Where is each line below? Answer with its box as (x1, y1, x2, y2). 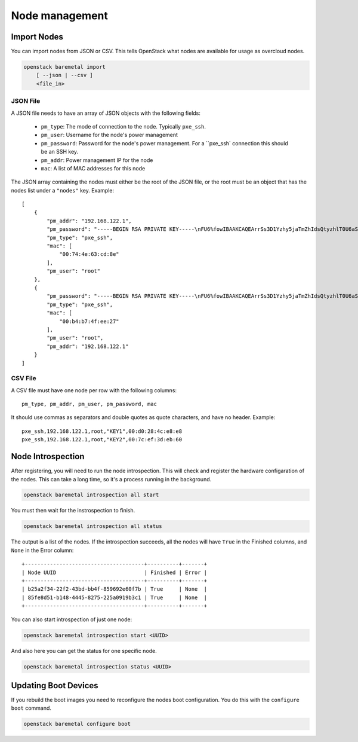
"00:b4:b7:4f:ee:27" (59, 317, 119, 325)
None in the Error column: (11, 546, 74, 554)
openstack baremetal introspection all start (23, 491, 159, 499)
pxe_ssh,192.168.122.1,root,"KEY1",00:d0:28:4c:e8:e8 (21, 428, 182, 435)
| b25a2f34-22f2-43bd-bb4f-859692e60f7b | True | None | (21, 586, 208, 593)
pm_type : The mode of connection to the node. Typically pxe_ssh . (41, 123, 206, 130)
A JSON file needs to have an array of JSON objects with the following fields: (11, 109, 201, 117)
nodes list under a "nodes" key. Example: (11, 187, 115, 194)
